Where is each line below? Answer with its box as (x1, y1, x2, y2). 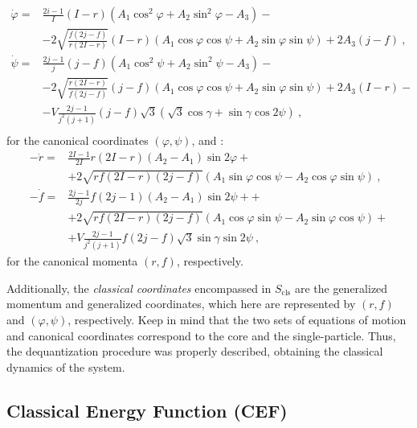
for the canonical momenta (6, 253, 138, 270)
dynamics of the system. (6, 358, 125, 375)
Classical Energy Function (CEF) (6, 397, 288, 422)
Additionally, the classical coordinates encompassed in (6, 279, 272, 296)
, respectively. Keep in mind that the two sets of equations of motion (67, 311, 407, 327)
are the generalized (294, 279, 388, 296)
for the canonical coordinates (6, 132, 149, 149)
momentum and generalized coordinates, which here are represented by (6, 295, 356, 312)
